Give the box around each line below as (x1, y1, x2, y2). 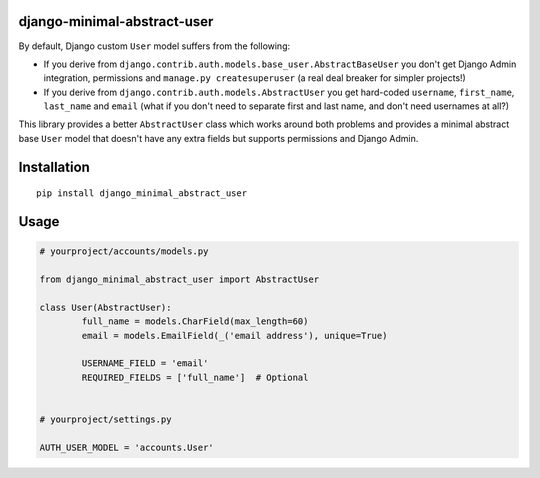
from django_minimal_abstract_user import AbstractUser (39, 274, 320, 285)
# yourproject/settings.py (39, 413, 172, 425)
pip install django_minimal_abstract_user (36, 188, 248, 199)
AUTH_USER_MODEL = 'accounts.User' (39, 441, 214, 453)
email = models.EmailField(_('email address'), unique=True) (81, 330, 388, 341)
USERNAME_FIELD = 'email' (81, 358, 209, 369)
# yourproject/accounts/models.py (39, 246, 209, 257)
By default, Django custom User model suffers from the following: (18, 40, 291, 52)
